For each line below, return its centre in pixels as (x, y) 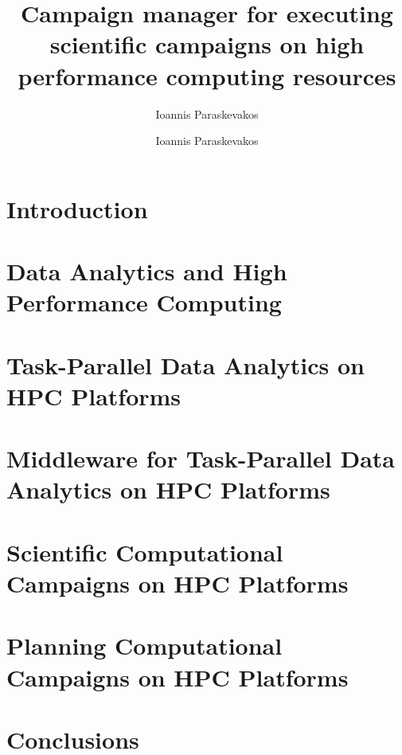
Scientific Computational (145, 552)
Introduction (77, 208)
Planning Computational (144, 645)
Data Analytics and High (147, 271)
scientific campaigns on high (207, 44)
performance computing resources (207, 75)
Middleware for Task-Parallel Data (201, 458)
